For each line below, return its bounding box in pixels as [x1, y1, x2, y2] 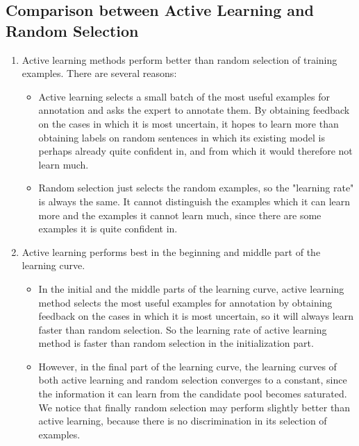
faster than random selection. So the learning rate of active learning [38, 322, 327, 336]
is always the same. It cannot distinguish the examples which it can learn [38, 194, 351, 208]
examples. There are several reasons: [22, 66, 177, 80]
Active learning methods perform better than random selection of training [22, 52, 337, 67]
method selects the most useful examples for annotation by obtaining [38, 295, 333, 309]
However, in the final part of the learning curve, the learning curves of [38, 359, 337, 373]
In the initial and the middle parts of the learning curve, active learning [38, 281, 344, 295]
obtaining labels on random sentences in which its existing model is [38, 130, 325, 144]
